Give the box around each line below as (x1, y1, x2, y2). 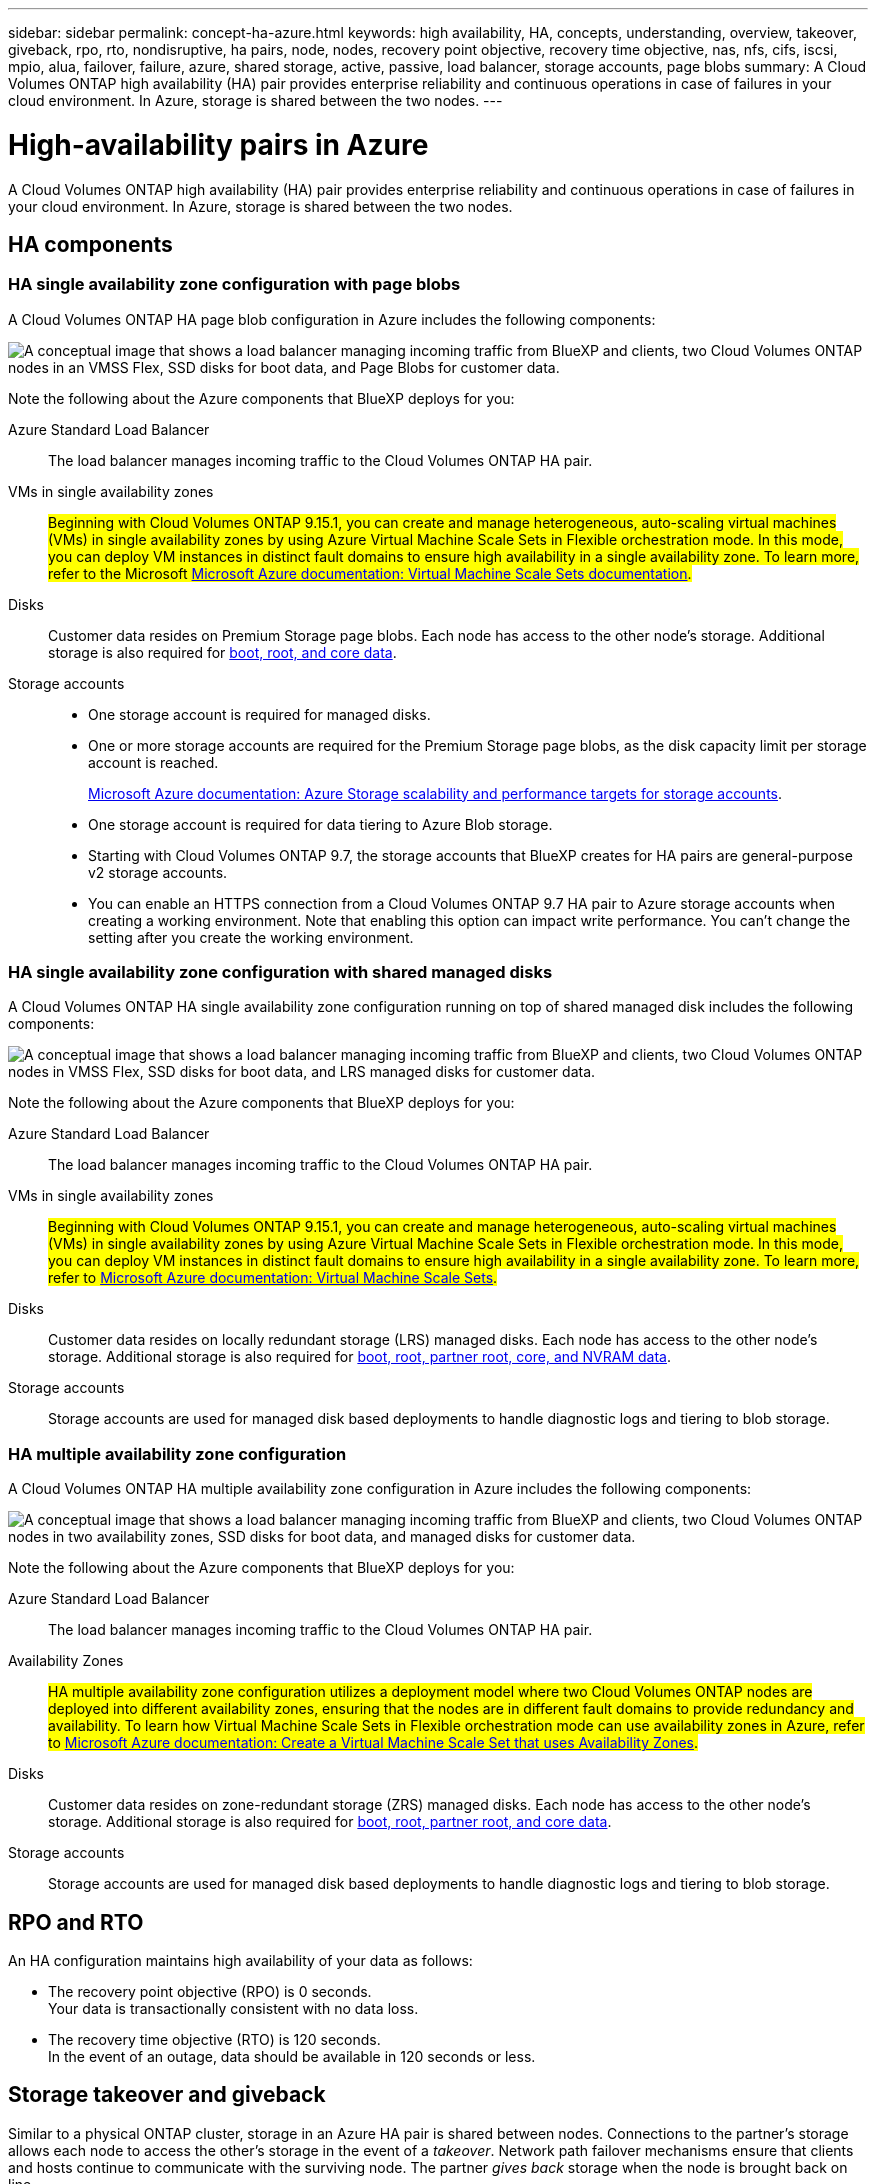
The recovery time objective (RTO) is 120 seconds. (48, 2031, 381, 2049)
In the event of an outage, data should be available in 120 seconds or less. (48, 2048, 536, 2066)
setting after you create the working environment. (88, 928, 414, 946)
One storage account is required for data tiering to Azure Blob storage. (88, 815, 553, 833)
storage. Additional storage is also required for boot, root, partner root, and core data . (48, 1813, 612, 1831)
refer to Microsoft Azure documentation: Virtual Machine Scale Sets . (48, 1269, 498, 1287)
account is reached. (88, 753, 219, 771)
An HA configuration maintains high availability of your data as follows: (8, 1952, 473, 1970)
